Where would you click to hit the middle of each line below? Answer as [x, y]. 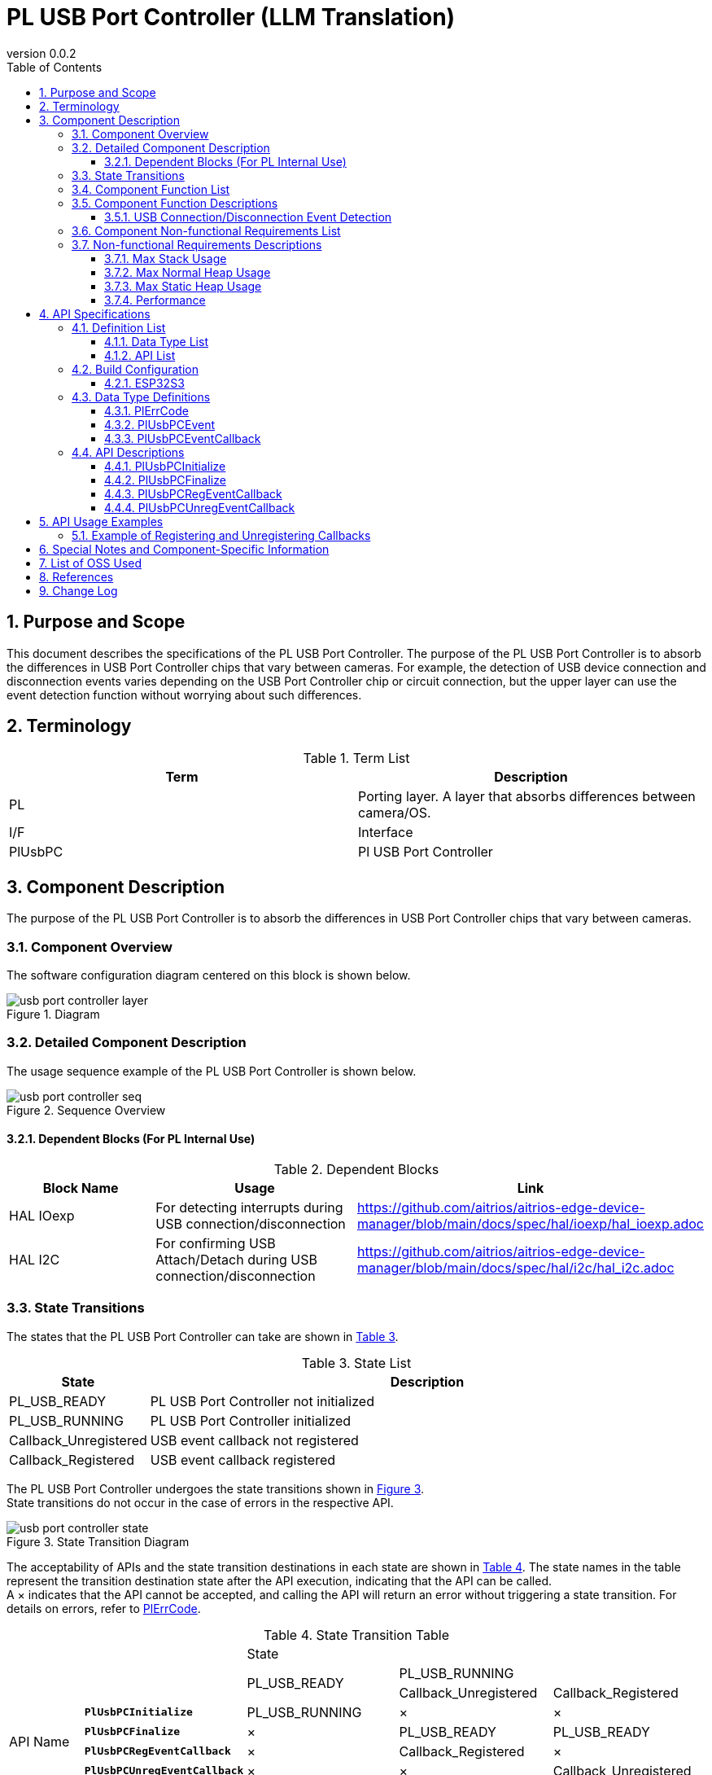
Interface [386, 833]
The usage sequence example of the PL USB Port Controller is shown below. [212, 1071]
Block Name [81, 1188]
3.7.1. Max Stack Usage [166, 258]
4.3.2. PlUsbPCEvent [160, 424]
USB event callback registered [243, 1459]
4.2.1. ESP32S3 [144, 383]
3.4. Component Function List [151, 189]
